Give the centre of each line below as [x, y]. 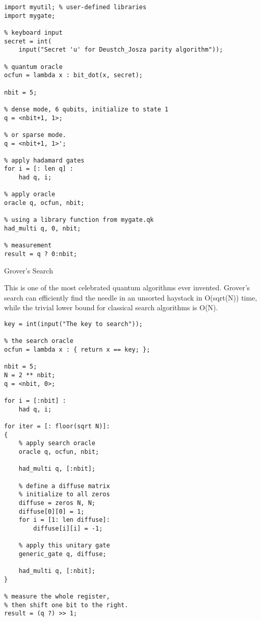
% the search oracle [39, 341]
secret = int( [28, 41]
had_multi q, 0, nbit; [43, 229]
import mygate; [30, 16]
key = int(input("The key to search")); [74, 324]
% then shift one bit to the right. [66, 605]
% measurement [28, 246]
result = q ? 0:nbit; [41, 254]
